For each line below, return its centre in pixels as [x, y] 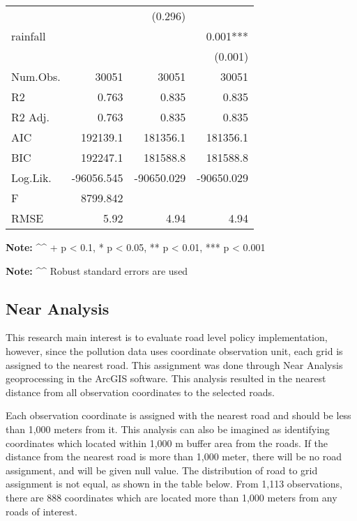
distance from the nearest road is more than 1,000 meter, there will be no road [174, 456]
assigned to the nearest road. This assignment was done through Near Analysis [174, 364]
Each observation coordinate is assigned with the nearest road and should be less [178, 415]
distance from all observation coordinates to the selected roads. [140, 392]
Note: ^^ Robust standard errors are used [97, 270]
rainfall [29, 36]
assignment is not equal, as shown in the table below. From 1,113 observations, [174, 484]
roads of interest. [41, 511]
